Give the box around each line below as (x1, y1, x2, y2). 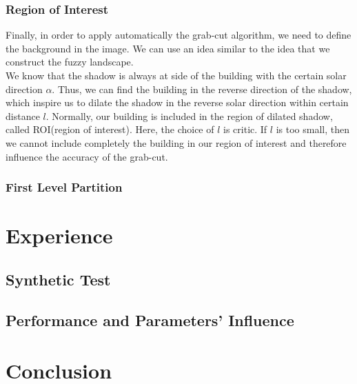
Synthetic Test (6, 268, 111, 290)
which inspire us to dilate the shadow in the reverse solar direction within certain (6, 95, 349, 110)
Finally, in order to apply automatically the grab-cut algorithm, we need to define (6, 28, 351, 42)
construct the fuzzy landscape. (6, 54, 134, 69)
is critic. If (223, 122, 267, 137)
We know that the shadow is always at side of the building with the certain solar (6, 68, 347, 82)
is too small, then (276, 122, 349, 137)
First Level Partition (6, 179, 123, 196)
